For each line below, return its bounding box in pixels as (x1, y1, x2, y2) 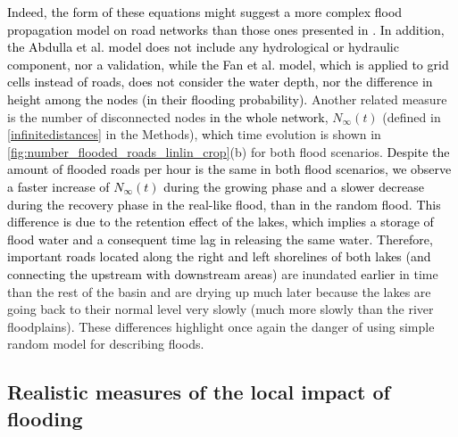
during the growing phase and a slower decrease (163, 177, 424, 195)
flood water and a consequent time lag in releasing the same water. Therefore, (7, 229, 433, 248)
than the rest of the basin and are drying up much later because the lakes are (7, 282, 431, 301)
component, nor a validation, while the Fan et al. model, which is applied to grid (7, 54, 449, 73)
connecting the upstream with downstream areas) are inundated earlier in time (7, 264, 438, 283)
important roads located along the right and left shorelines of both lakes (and (7, 247, 431, 266)
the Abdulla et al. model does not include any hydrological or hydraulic (7, 37, 399, 56)
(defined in (382, 107, 441, 126)
